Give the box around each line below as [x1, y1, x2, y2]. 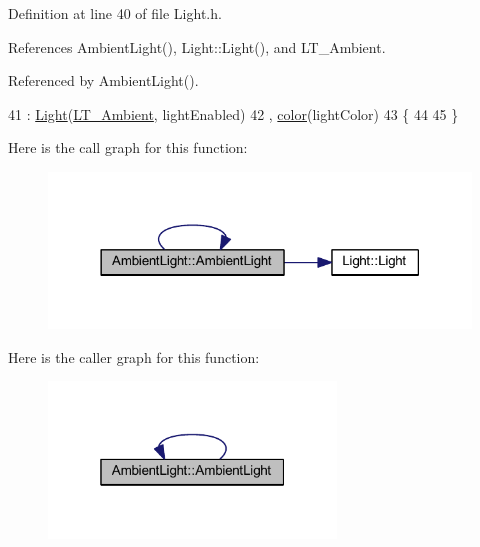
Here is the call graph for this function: [8, 137, 248, 158]
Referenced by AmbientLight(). [8, 70, 199, 91]
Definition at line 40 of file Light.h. [8, 3, 222, 23]
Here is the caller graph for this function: [8, 346, 260, 367]
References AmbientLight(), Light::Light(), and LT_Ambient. [8, 36, 386, 57]
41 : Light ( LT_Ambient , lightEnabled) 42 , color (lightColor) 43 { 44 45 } [8, 103, 459, 124]
